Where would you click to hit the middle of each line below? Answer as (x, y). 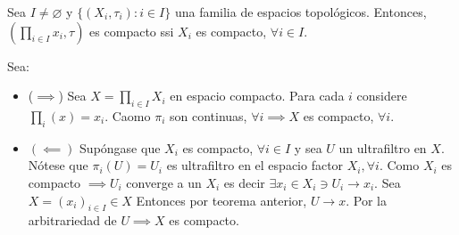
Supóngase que (120, 147)
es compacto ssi (132, 31)
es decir (244, 182)
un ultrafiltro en (383, 147)
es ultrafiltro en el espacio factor (255, 165)
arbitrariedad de (72, 220)
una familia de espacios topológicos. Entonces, (300, 12)
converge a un (164, 182)
